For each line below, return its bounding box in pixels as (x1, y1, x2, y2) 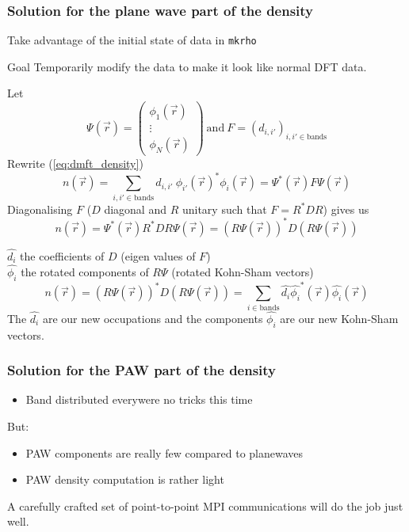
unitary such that (182, 200, 267, 217)
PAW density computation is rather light (25, 471, 224, 488)
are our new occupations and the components (42, 310, 263, 326)
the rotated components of (21, 263, 149, 279)
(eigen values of (120, 247, 196, 264)
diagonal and (104, 200, 166, 217)
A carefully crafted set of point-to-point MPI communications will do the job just (7, 497, 403, 514)
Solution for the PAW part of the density (7, 360, 277, 380)
